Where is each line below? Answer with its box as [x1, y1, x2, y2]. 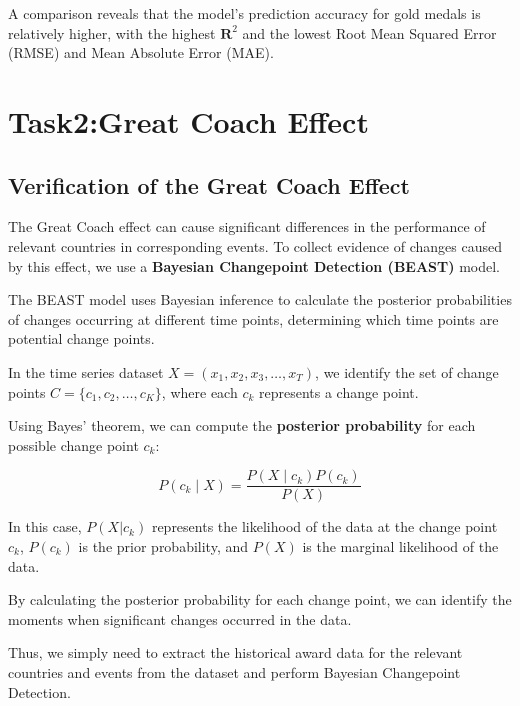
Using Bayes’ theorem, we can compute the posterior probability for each [8, 415, 476, 436]
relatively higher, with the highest [8, 22, 216, 43]
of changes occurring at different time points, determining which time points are [8, 308, 499, 329]
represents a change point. [258, 381, 419, 402]
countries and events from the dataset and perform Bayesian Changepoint [8, 661, 461, 682]
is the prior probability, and [78, 535, 249, 556]
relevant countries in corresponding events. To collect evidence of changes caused [8, 235, 502, 256]
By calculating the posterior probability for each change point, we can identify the [8, 589, 512, 610]
